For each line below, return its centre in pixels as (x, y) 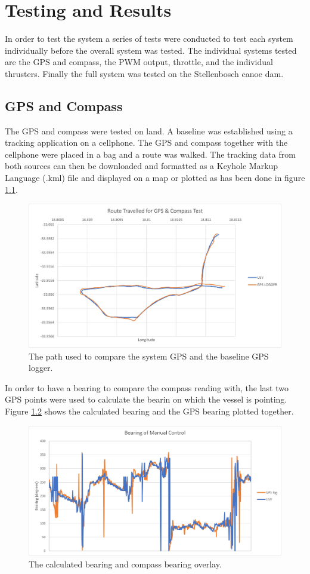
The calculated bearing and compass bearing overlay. (125, 564)
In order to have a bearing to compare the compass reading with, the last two (147, 387)
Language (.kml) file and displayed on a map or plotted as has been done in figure (155, 178)
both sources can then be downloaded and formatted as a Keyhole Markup (142, 166)
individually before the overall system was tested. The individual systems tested (151, 50)
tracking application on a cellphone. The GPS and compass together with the (146, 142)
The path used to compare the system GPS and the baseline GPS (149, 356)
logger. (41, 368)
